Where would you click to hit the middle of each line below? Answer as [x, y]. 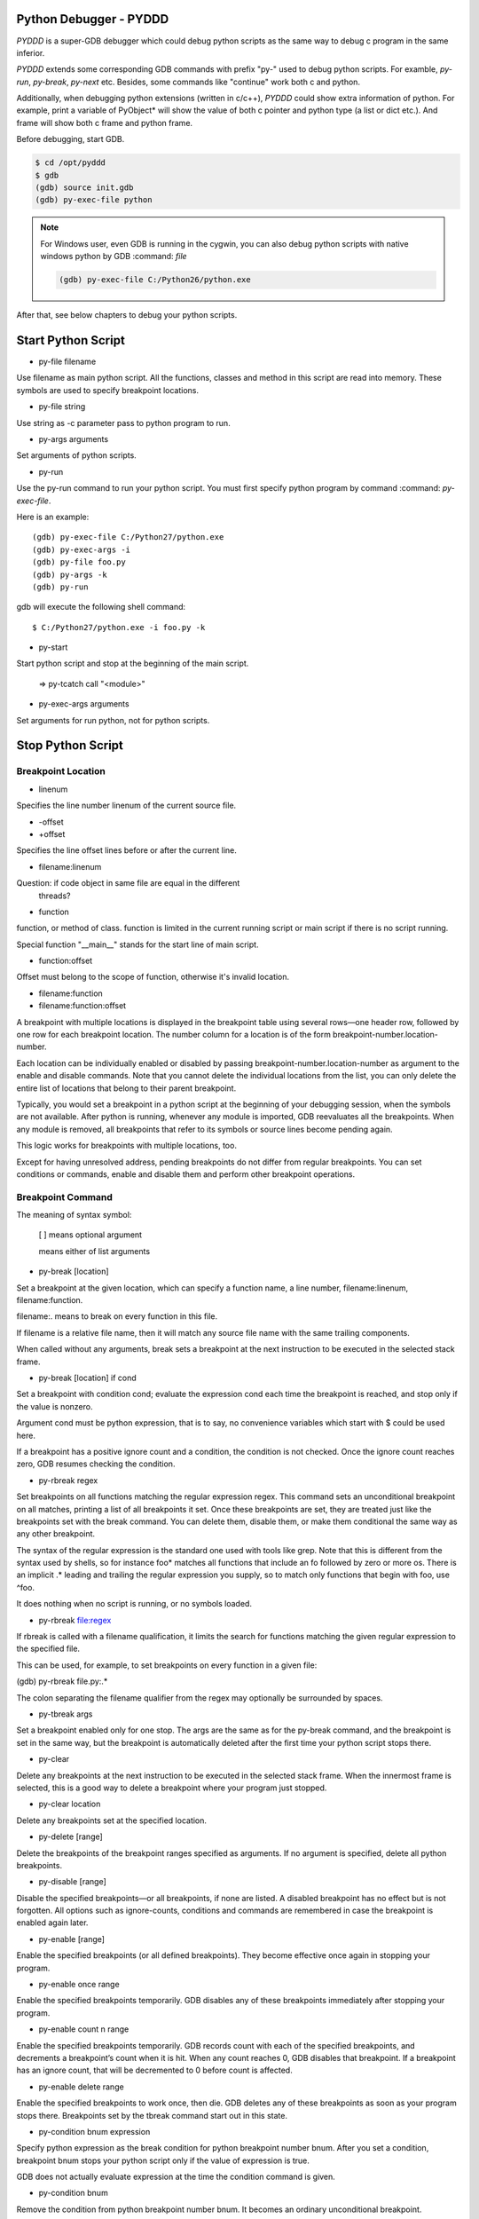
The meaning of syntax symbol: [74, 1215]
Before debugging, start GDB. [71, 139]
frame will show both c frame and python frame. [105, 122]
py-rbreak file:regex [75, 1620]
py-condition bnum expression [94, 2131]
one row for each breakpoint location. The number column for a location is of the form [174, 1035]
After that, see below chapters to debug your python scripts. [127, 315]
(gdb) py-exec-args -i [82, 549]
